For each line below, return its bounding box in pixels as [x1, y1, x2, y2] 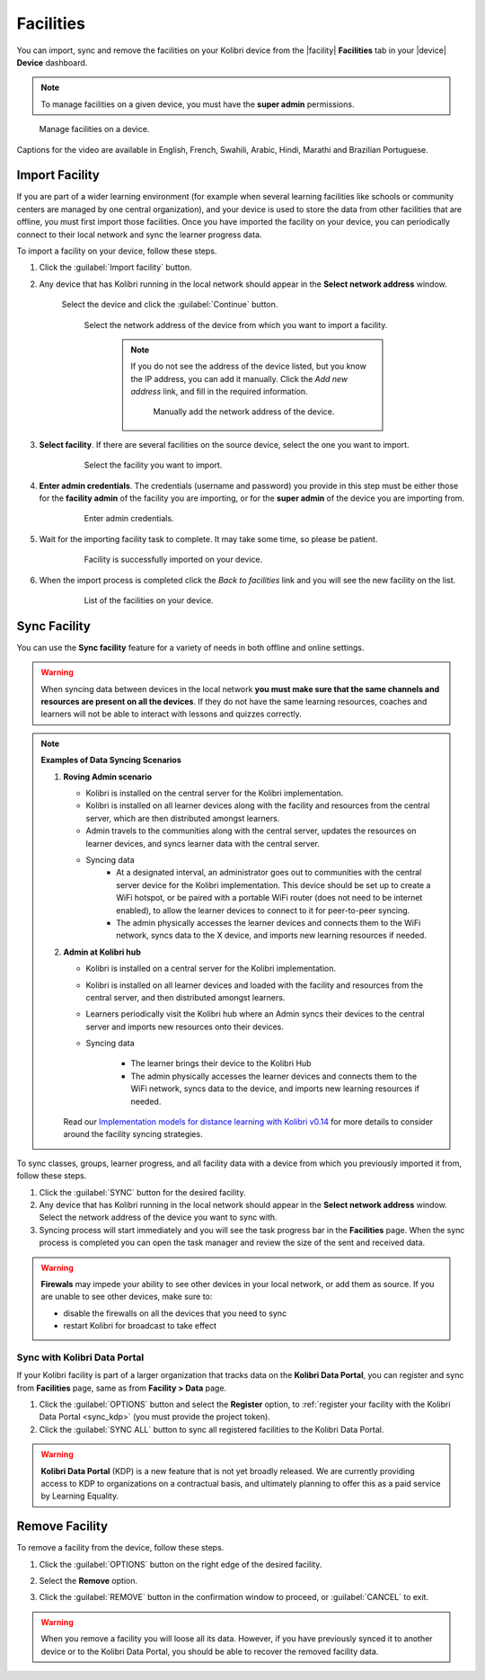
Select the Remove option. [39, 1576, 138, 1587]
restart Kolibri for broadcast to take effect [63, 1320, 217, 1331]
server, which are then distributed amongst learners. [85, 813, 280, 823]
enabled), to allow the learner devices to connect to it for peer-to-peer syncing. [116, 904, 410, 916]
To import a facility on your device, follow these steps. [16, 245, 217, 256]
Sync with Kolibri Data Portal [16, 1351, 145, 1364]
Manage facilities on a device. [39, 124, 150, 135]
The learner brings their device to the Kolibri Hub [130, 1058, 312, 1069]
